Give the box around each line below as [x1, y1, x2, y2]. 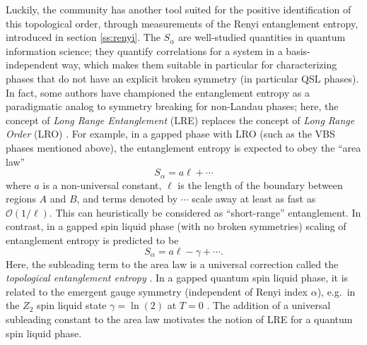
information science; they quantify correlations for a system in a [6, 43, 283, 58]
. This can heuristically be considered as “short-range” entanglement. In [49, 205, 361, 219]
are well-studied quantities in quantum [177, 30, 346, 44]
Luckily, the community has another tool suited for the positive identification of [6, 2, 351, 16]
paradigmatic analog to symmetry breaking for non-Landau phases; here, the [6, 99, 339, 114]
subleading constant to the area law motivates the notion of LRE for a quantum [6, 311, 353, 326]
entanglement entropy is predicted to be [6, 232, 179, 247]
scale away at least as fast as [192, 191, 316, 206]
